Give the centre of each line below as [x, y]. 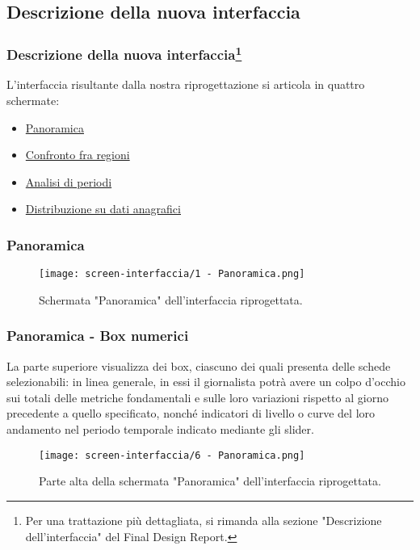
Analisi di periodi [69, 181]
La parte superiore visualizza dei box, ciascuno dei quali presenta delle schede [199, 365]
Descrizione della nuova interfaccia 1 [124, 53]
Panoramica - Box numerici [98, 336]
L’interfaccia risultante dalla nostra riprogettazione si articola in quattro [186, 84]
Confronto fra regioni [78, 155]
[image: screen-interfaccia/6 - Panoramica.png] [172, 455]
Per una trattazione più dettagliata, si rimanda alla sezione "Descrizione [204, 520]
